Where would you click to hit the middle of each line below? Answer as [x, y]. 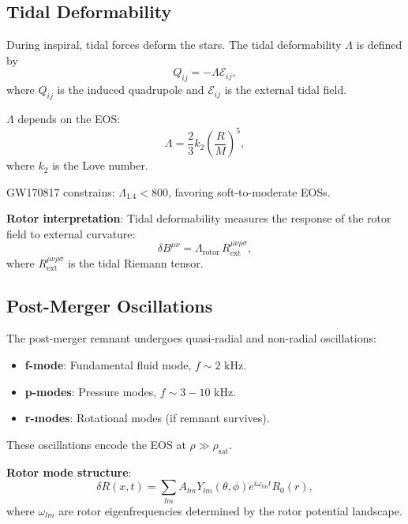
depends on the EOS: [69, 118]
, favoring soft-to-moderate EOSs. [249, 191]
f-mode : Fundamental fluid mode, [108, 365]
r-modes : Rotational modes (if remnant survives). [147, 418]
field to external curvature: [71, 233]
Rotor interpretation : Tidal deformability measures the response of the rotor [199, 218]
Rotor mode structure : [69, 472]
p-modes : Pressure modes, [91, 391]
